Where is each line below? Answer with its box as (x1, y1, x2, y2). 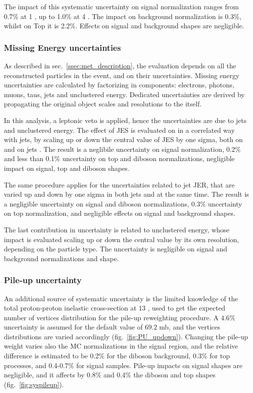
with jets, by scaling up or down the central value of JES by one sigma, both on (4, 134, 243, 145)
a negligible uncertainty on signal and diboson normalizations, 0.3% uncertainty (4, 198, 242, 208)
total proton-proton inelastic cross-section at (4, 303, 136, 313)
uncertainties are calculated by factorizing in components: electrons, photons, (4, 80, 234, 90)
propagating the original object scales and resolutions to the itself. (4, 99, 202, 109)
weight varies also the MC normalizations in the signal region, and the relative (4, 341, 238, 351)
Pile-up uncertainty (4, 274, 82, 286)
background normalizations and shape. (4, 253, 119, 263)
